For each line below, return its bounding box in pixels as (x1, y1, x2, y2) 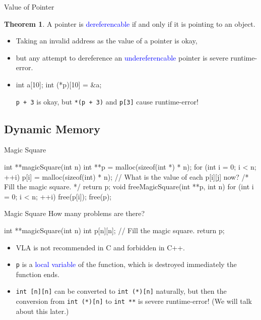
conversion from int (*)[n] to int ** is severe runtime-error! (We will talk (16, 296, 252, 306)
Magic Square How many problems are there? (4, 208, 145, 219)
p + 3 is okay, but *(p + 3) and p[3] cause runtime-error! (16, 96, 199, 106)
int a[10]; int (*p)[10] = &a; (16, 79, 102, 89)
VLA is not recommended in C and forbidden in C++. (16, 242, 185, 252)
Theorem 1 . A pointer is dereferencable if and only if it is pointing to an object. (4, 18, 255, 29)
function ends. (16, 269, 59, 279)
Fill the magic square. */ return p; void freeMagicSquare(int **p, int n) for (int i (4, 181, 254, 192)
